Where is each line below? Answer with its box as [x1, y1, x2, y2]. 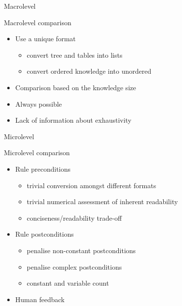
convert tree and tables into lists [27, 49, 123, 60]
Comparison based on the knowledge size [15, 82, 136, 92]
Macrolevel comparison [4, 17, 71, 27]
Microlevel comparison [4, 147, 70, 158]
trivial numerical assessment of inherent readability [27, 196, 178, 207]
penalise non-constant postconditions [27, 245, 136, 255]
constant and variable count [27, 278, 109, 288]
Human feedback [15, 294, 65, 304]
